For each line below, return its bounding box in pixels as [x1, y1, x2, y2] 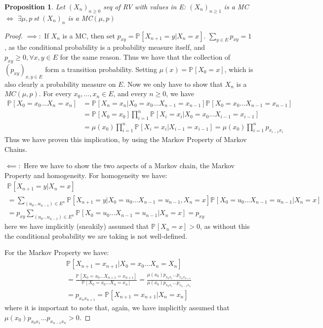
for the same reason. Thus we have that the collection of [60, 51, 231, 62]
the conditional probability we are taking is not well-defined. [4, 230, 188, 241]
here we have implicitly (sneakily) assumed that [4, 221, 149, 231]
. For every [39, 88, 72, 99]
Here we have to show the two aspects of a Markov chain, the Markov [24, 160, 235, 171]
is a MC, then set [62, 30, 115, 40]
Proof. [4, 30, 23, 40]
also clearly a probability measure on [4, 78, 116, 89]
